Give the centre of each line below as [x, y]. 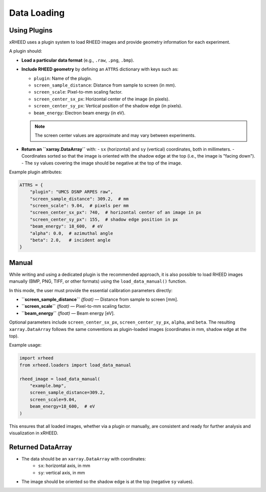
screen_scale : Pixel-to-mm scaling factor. [78, 92]
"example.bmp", [48, 386]
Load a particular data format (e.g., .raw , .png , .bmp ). [78, 60]
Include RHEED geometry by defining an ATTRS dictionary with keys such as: [100, 69]
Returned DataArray [41, 447]
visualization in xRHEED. [34, 433]
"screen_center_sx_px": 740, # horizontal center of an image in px [116, 213]
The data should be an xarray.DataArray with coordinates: [84, 459]
